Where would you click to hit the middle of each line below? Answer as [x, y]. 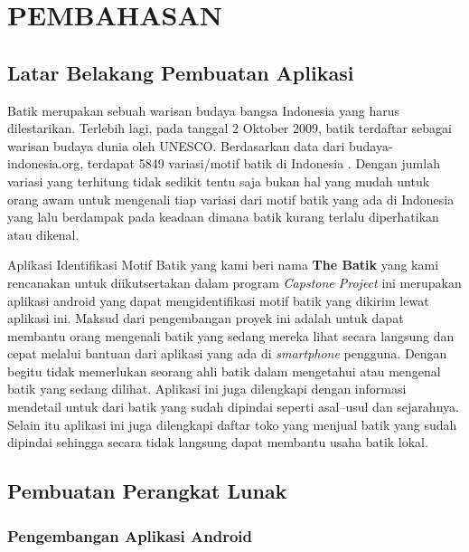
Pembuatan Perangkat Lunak [147, 491]
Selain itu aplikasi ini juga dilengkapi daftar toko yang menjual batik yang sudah [232, 424]
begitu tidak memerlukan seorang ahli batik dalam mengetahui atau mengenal [224, 371]
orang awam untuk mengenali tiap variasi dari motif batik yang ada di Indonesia [231, 199]
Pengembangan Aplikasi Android [130, 535]
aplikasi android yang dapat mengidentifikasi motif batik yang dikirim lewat [218, 300]
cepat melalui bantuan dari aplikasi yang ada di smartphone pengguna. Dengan [227, 353]
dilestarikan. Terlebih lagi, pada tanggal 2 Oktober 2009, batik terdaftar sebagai [230, 128]
